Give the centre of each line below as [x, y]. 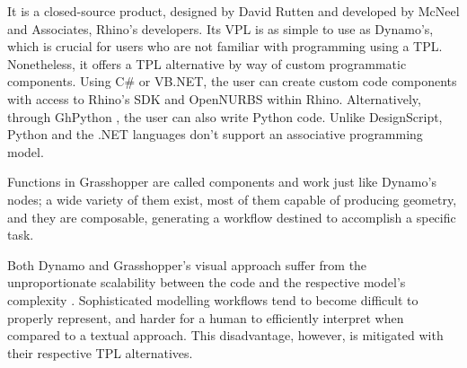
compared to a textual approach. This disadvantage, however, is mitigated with [225, 335]
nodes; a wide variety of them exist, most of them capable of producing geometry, [232, 199]
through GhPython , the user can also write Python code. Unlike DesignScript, [225, 116]
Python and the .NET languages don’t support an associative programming [215, 134]
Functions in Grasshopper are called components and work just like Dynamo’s [222, 182]
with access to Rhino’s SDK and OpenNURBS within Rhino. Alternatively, [214, 98]
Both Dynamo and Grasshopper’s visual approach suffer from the [187, 264]
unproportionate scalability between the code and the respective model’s [207, 282]
